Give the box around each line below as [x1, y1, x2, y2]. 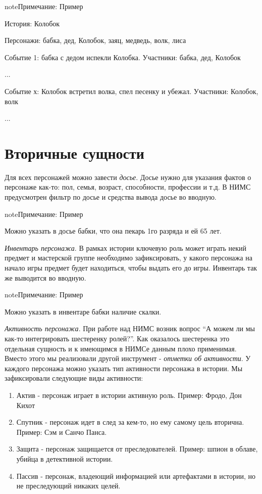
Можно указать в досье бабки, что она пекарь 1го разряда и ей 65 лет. [5, 226, 222, 236]
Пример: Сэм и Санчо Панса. [16, 426, 107, 437]
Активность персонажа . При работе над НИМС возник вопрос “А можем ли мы [5, 323, 255, 334]
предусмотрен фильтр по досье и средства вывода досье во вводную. [5, 192, 217, 202]
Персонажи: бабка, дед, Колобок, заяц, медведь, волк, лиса [5, 35, 186, 46]
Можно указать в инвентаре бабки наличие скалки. [5, 306, 162, 317]
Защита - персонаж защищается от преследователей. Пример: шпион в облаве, [16, 443, 258, 454]
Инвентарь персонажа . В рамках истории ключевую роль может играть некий [5, 242, 247, 253]
